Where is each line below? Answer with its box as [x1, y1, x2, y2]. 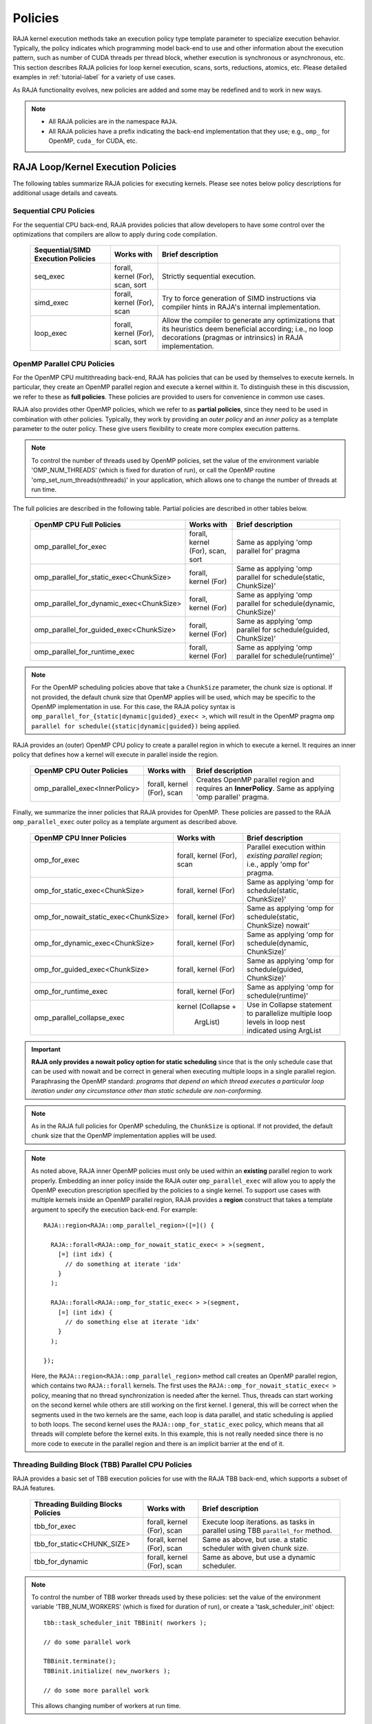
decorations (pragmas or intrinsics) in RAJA [162, 333, 304, 343]
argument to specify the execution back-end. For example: [31, 1205, 198, 1214]
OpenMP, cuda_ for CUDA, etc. [48, 137, 138, 145]
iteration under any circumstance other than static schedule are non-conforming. [31, 1087, 263, 1095]
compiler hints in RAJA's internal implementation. [162, 302, 321, 312]
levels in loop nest [247, 1017, 306, 1027]
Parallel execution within [247, 842, 326, 852]
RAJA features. [12, 1484, 56, 1492]
